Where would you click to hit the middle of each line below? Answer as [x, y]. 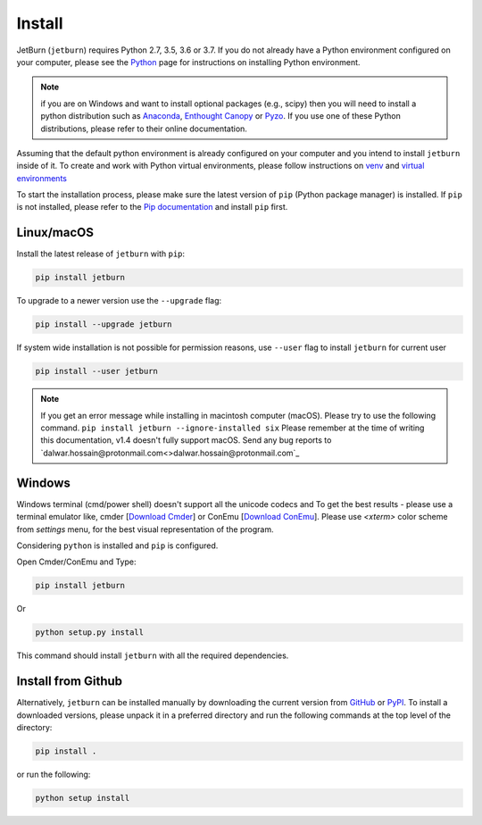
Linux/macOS [55, 233]
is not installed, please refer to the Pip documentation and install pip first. [152, 207]
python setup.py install [90, 633]
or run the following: [54, 774]
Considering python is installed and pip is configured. [117, 546]
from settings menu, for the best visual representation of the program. [145, 529]
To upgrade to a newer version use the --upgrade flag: [119, 301]
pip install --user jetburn [96, 371]
